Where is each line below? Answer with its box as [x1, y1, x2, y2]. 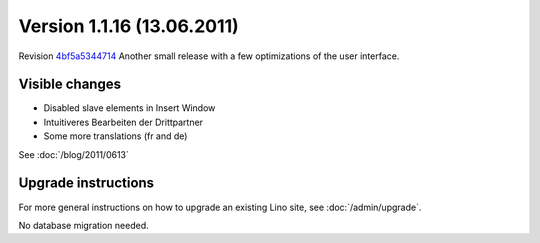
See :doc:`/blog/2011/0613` [18, 148, 130, 160]
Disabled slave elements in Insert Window [43, 102, 216, 114]
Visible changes [18, 76, 122, 93]
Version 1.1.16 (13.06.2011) [18, 15, 239, 37]
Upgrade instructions [18, 175, 155, 192]
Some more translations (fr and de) [43, 130, 188, 142]
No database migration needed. [18, 219, 149, 231]
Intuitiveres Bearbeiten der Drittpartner [43, 116, 204, 128]
